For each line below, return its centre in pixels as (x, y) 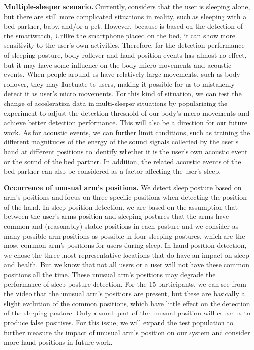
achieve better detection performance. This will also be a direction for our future (126, 122)
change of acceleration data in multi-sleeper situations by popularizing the (116, 103)
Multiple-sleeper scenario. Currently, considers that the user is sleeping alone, (127, 6)
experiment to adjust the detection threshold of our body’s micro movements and (127, 113)
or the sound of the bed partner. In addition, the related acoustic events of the (123, 161)
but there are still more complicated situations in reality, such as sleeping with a (125, 16)
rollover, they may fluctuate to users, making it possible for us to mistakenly (119, 84)
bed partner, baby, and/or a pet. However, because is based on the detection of (123, 26)
